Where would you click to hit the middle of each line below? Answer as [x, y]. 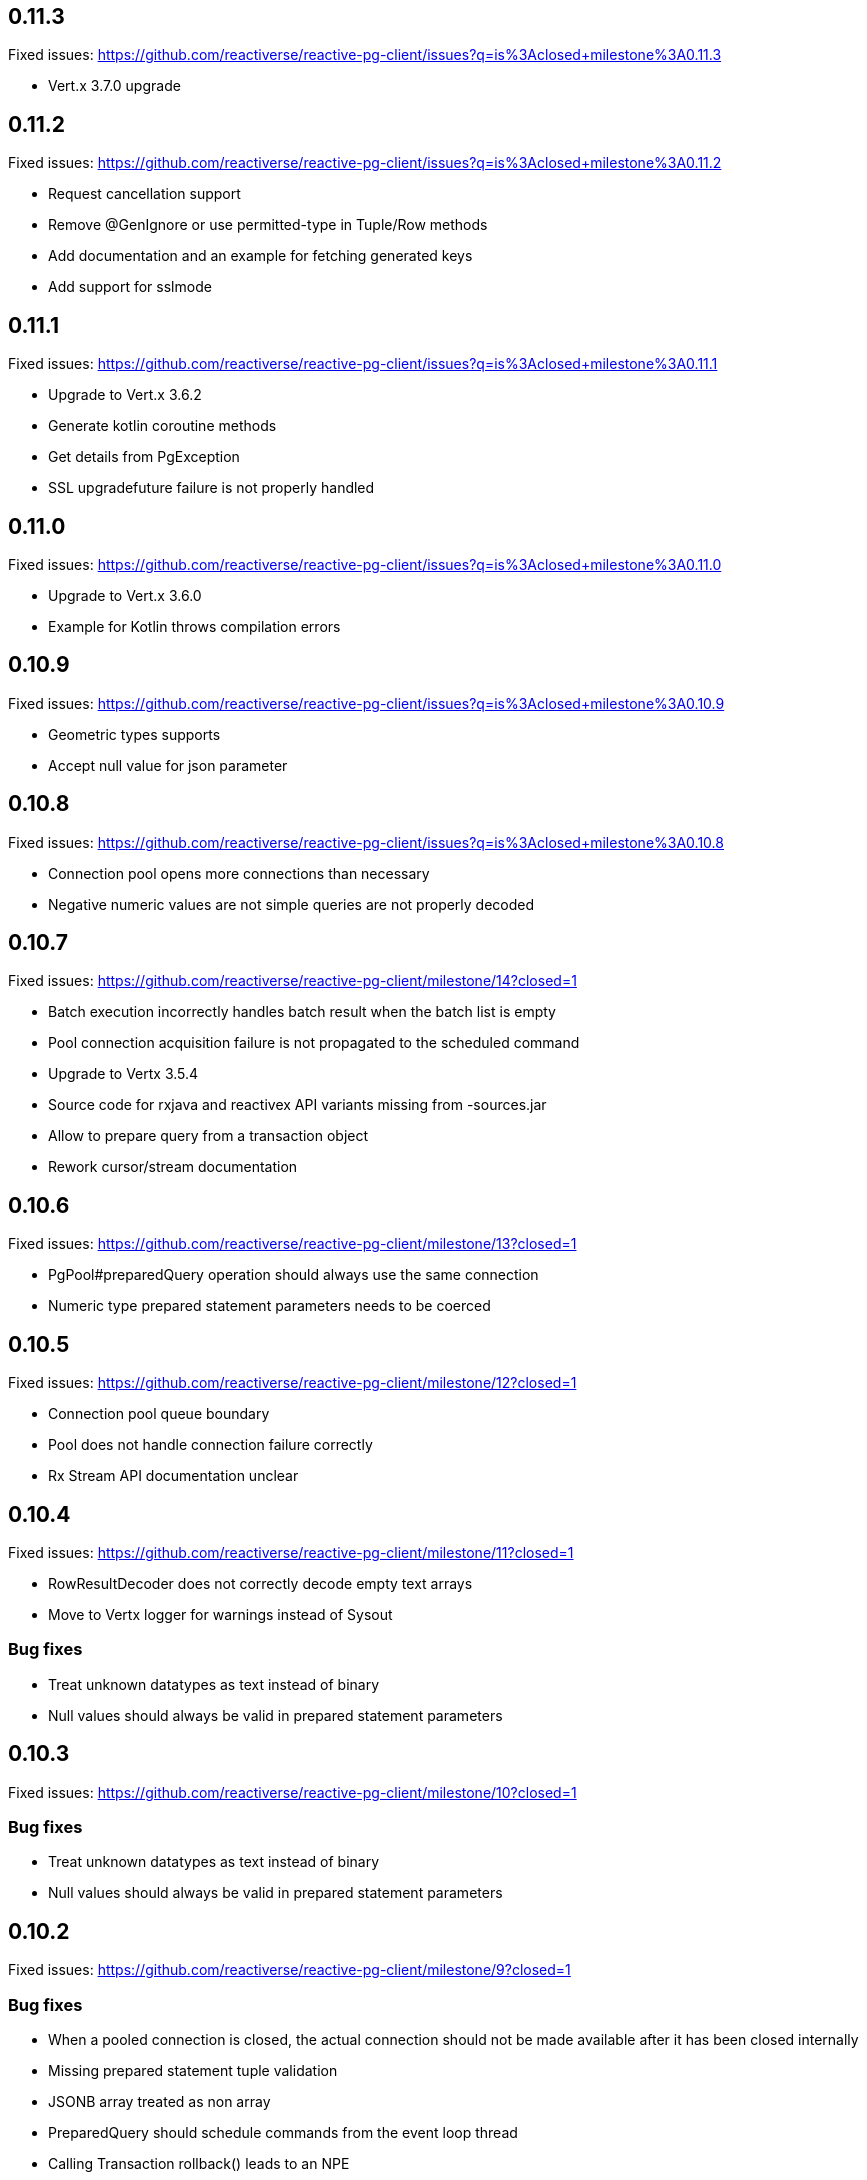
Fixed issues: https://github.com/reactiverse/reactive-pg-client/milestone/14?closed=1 [292, 981]
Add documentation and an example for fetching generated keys [260, 256]
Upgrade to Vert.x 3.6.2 [125, 395]
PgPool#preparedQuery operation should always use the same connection [293, 1275]
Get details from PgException [144, 457]
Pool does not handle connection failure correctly [210, 1445]
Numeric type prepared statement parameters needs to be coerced [269, 1306]
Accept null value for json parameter [168, 765]
